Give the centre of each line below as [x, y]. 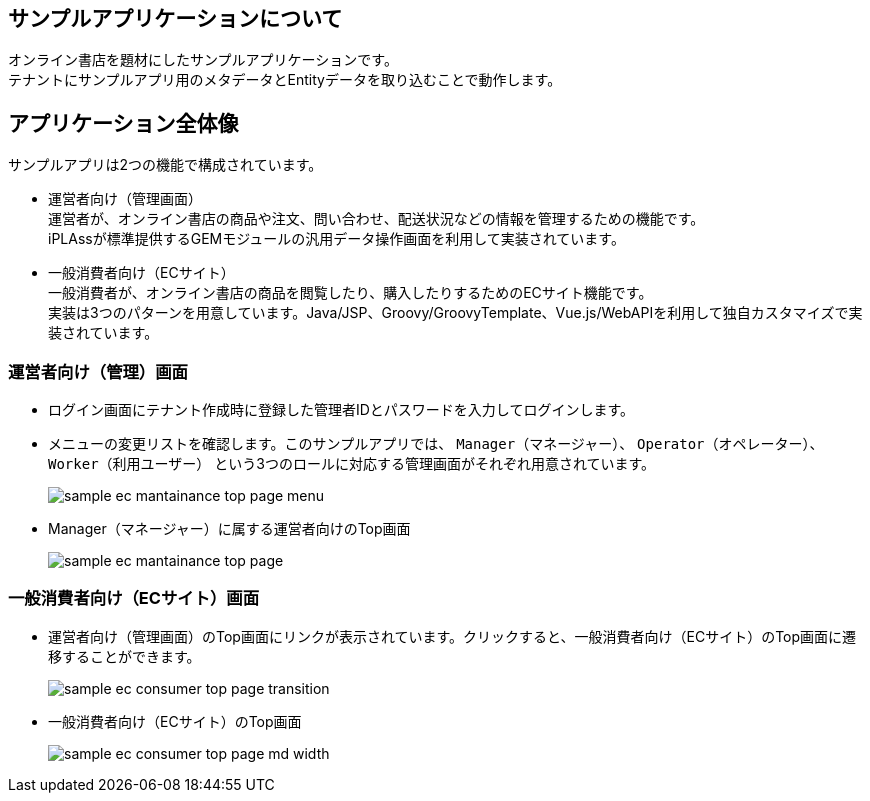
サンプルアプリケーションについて [175, 18]
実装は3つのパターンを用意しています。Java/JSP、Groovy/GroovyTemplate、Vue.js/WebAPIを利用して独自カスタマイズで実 [455, 313]
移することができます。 [124, 656]
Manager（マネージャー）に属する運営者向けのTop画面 [229, 529]
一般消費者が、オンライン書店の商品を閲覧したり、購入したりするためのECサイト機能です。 [350, 293]
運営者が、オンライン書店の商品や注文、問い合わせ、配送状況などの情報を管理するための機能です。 [376, 219]
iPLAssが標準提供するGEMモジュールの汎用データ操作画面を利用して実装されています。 [336, 239]
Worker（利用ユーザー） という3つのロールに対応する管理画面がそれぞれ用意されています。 [352, 464]
